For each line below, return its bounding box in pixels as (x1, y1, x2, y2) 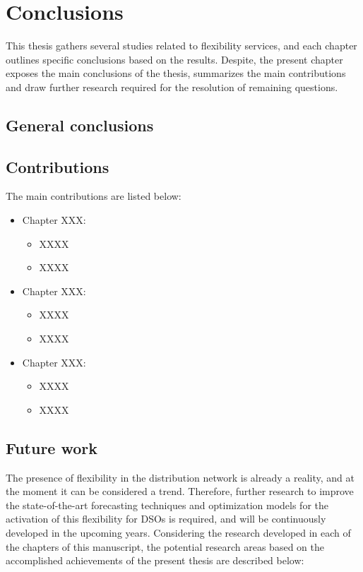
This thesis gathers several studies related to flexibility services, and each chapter (6, 38, 357, 53)
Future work (6, 436, 98, 458)
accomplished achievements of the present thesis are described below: (6, 553, 304, 568)
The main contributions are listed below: (6, 189, 181, 203)
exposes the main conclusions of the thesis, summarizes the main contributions (6, 66, 346, 81)
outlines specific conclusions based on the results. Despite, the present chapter (6, 52, 343, 66)
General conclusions (6, 114, 154, 136)
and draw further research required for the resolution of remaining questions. (6, 79, 338, 94)
